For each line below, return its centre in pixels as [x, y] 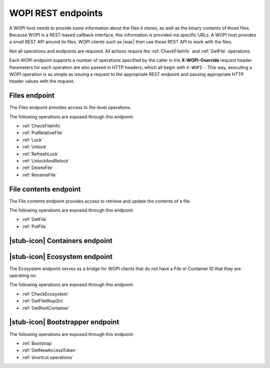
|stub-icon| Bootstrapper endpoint [64, 322]
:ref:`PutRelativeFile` [42, 133]
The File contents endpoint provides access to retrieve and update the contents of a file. [100, 201]
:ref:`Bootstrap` [37, 343]
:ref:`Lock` [32, 139]
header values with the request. [42, 81]
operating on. [23, 275]
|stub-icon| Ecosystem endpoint [61, 257]
